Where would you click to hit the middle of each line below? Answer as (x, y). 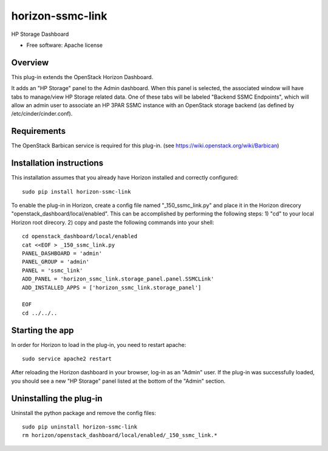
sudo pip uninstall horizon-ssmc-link (80, 427)
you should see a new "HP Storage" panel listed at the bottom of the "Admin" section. (118, 381)
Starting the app (43, 330)
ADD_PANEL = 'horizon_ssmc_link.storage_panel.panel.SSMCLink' (118, 279)
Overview (30, 62)
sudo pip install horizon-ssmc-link (77, 191)
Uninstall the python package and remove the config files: (84, 413)
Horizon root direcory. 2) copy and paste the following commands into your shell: (113, 222)
